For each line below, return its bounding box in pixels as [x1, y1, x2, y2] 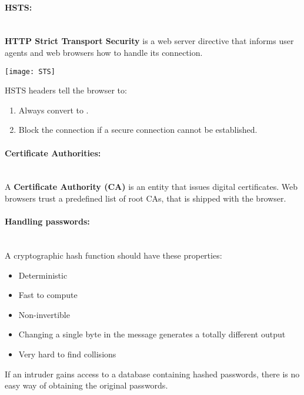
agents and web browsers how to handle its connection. [5, 46, 203, 58]
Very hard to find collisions [18, 347, 116, 360]
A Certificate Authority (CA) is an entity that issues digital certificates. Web [5, 180, 298, 193]
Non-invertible [18, 308, 70, 320]
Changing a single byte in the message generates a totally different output [18, 328, 286, 340]
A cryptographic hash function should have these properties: [5, 249, 222, 261]
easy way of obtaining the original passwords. [5, 379, 168, 391]
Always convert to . [18, 103, 89, 116]
